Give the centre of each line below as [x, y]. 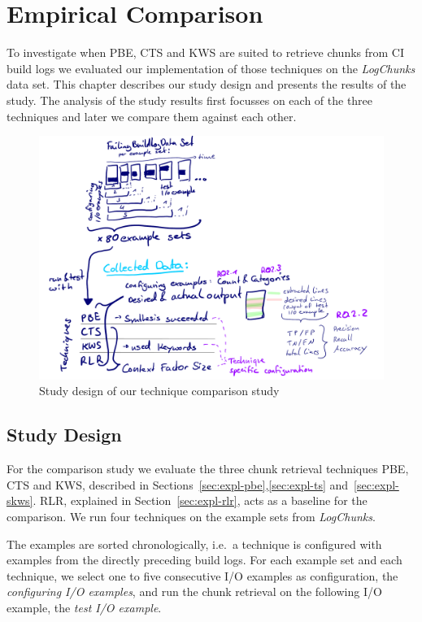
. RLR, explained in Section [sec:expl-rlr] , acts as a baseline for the [200, 500]
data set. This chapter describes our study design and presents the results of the [207, 84]
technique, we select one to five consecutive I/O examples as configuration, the [202, 575]
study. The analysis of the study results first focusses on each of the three [190, 100]
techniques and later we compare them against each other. [152, 116]
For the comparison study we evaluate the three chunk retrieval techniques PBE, [208, 469]
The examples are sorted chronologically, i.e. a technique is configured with [194, 544]
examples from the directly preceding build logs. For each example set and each [204, 560]
